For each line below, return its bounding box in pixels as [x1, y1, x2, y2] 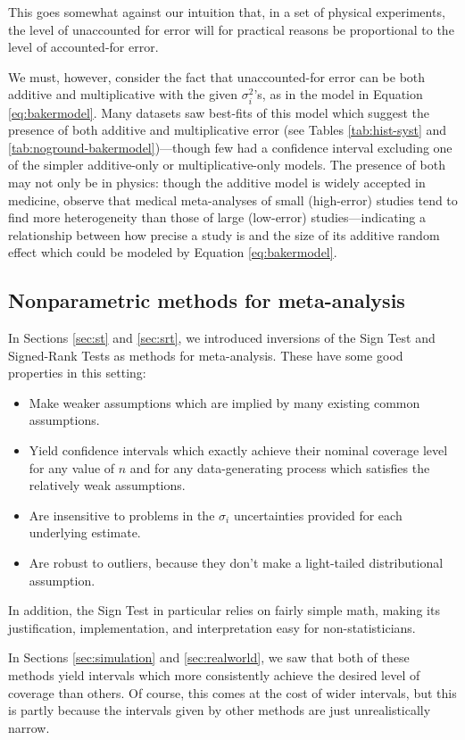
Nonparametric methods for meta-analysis [8, 287, 405, 314]
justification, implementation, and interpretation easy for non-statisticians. [8, 618, 416, 636]
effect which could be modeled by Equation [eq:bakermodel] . [8, 243, 337, 262]
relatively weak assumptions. [29, 476, 186, 495]
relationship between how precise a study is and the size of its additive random [8, 225, 440, 244]
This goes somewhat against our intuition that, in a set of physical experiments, [8, 3, 445, 21]
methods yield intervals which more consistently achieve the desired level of [8, 665, 420, 684]
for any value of [29, 458, 115, 477]
